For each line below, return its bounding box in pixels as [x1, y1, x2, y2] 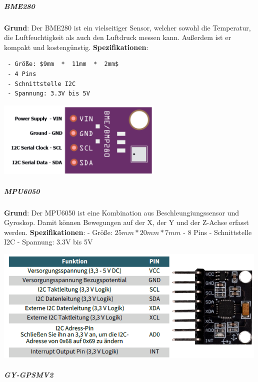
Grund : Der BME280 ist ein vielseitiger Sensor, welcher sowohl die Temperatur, [4, 22, 251, 32]
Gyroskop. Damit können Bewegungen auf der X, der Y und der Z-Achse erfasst [4, 217, 249, 227]
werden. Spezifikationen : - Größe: [4, 226, 112, 237]
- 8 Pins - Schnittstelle [183, 226, 252, 237]
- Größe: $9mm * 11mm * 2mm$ [7, 60, 119, 68]
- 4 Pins [7, 70, 36, 77]
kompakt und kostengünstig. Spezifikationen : [4, 41, 148, 52]
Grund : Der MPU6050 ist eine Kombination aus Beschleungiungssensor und [4, 207, 239, 217]
